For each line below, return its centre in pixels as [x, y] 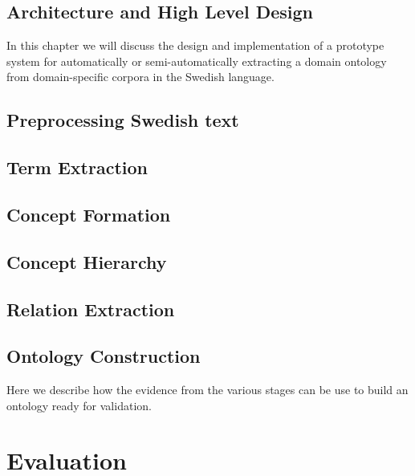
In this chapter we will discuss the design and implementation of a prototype [195, 45]
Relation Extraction [91, 309]
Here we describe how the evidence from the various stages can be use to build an [207, 390]
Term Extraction [77, 167]
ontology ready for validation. [79, 405]
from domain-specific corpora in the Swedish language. [140, 77]
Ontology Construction [104, 356]
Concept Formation [89, 214]
